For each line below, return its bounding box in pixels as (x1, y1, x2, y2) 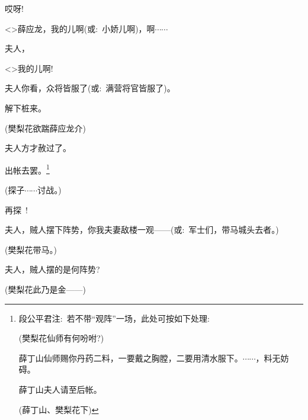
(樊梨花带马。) (5, 243, 57, 255)
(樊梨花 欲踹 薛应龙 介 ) (5, 121, 86, 134)
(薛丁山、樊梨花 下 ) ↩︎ (18, 403, 99, 415)
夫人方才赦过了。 (5, 142, 71, 154)
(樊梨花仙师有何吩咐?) (18, 332, 104, 344)
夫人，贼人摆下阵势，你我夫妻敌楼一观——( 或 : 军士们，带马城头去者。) (5, 223, 279, 236)
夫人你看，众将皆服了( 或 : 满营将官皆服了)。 (5, 82, 175, 94)
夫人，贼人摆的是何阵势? (5, 263, 100, 275)
